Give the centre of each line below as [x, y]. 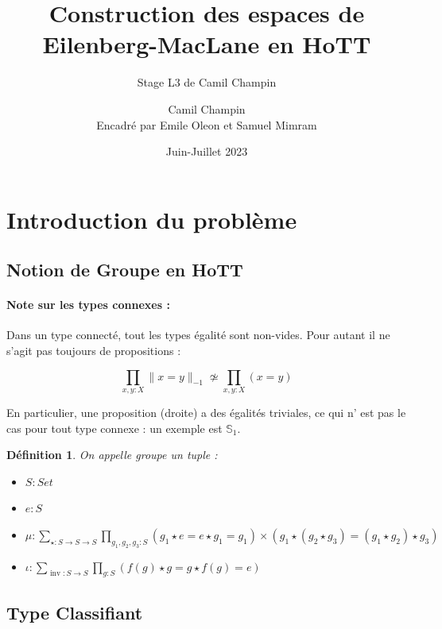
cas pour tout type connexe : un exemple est [114, 428]
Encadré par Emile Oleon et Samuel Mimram [207, 124]
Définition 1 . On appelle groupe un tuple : [112, 455]
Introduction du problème [152, 219]
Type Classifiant [75, 612]
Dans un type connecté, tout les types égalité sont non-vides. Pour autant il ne [198, 335]
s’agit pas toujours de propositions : [94, 351]
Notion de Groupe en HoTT [125, 270]
